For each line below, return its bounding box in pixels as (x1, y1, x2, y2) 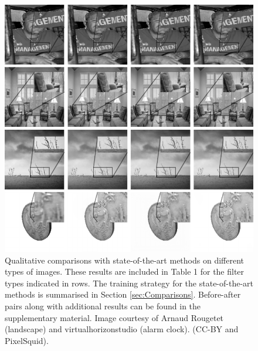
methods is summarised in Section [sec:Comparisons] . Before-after (5, 288, 241, 301)
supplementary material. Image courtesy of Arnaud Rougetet (5, 311, 224, 323)
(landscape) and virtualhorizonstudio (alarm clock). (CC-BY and (5, 323, 239, 335)
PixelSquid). (5, 334, 49, 346)
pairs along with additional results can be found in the (5, 300, 201, 312)
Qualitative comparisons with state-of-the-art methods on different (5, 254, 244, 266)
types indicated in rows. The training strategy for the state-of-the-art (5, 276, 254, 289)
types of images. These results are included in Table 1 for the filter (5, 265, 245, 278)
